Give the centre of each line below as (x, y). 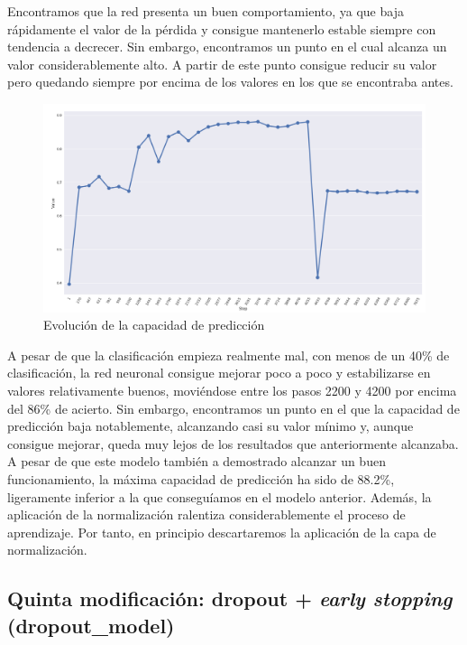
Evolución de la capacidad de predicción (154, 325)
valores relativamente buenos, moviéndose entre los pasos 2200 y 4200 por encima (232, 390)
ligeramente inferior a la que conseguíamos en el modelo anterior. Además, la (220, 496)
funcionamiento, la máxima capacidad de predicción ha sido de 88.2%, (201, 478)
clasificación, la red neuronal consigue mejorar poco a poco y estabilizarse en (219, 373)
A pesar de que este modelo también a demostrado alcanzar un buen (197, 461)
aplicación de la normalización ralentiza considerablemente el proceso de (206, 514)
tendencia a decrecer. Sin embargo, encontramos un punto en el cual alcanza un (227, 47)
